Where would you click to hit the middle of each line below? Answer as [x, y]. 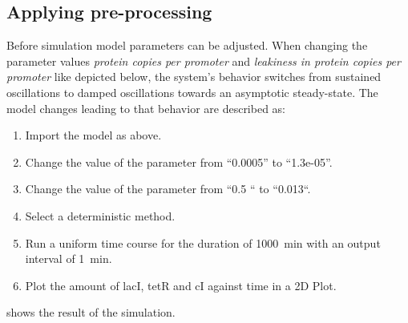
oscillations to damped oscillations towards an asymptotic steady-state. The [192, 92]
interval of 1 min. [69, 258]
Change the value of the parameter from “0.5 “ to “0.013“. [168, 189]
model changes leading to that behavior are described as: [146, 108]
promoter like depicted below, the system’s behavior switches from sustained [194, 77]
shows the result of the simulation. [91, 312]
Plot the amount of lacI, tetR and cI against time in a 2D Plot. [181, 285]
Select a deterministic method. [100, 215]
